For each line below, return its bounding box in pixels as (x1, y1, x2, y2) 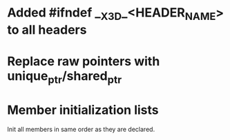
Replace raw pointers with (7, 53, 160, 69)
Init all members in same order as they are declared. (7, 125, 155, 133)
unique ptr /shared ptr (7, 68, 122, 86)
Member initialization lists (7, 102, 159, 118)
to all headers (7, 22, 87, 37)
